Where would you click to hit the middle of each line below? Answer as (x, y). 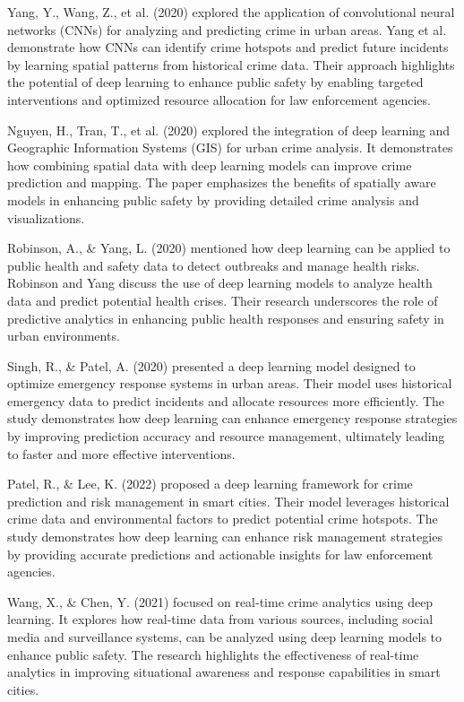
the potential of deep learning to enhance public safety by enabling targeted (215, 82)
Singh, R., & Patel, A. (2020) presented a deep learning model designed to (211, 365)
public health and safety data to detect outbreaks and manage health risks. (214, 265)
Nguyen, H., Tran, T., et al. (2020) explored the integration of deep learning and (229, 130)
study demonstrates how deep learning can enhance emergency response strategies (232, 418)
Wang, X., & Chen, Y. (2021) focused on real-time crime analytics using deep (220, 601)
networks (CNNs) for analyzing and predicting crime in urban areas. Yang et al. (227, 29)
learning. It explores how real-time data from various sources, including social (220, 619)
